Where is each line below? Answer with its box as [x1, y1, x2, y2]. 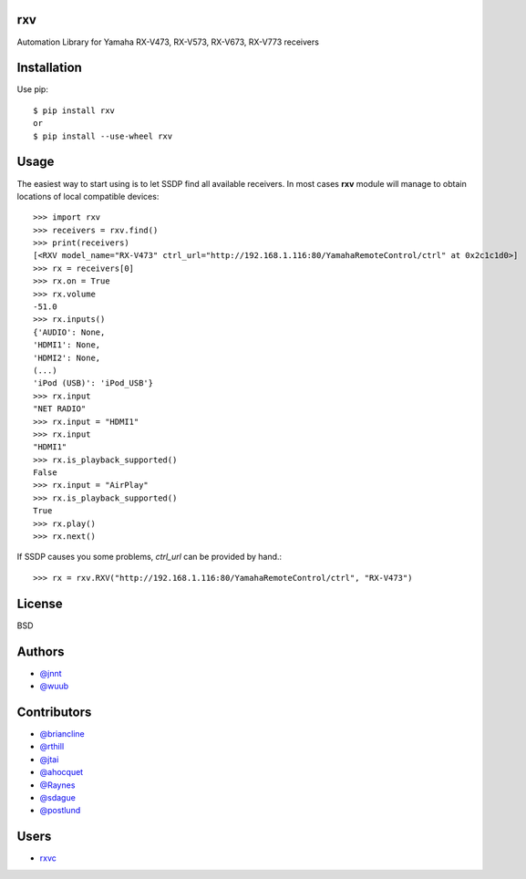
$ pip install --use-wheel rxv [33, 130, 173, 141]
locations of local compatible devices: [16, 191, 160, 202]
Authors [16, 644, 65, 659]
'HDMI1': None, [33, 340, 101, 350]
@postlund [39, 805, 81, 816]
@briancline [39, 728, 86, 739]
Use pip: [16, 84, 49, 95]
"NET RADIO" [33, 404, 87, 414]
